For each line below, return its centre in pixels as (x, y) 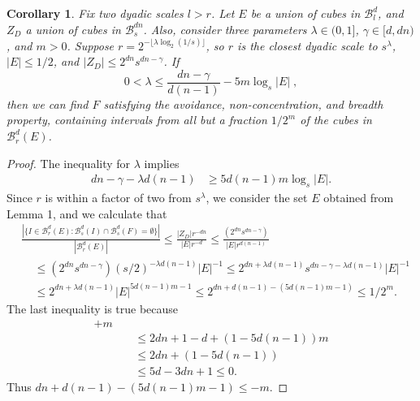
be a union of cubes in (305, 13)
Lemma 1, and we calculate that (87, 213)
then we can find (48, 103)
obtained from (359, 198)
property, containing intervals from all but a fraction (137, 120)
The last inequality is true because (93, 308)
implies (162, 163)
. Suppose (91, 45)
